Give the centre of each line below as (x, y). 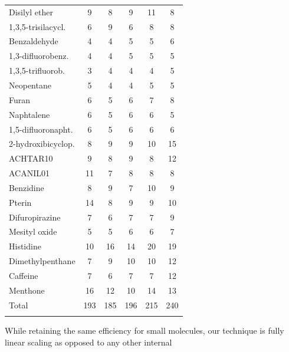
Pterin (20, 202)
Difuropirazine (35, 217)
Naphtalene (29, 114)
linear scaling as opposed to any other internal (88, 342)
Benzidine (27, 187)
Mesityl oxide (33, 231)
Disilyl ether (31, 11)
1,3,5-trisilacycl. (37, 26)
